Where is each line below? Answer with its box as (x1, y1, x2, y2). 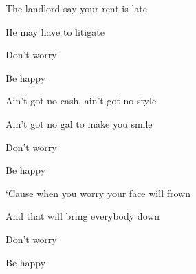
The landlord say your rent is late (6, 1, 147, 15)
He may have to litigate (6, 24, 105, 38)
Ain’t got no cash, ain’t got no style (6, 93, 157, 108)
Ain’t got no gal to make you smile (6, 116, 153, 130)
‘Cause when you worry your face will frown (6, 185, 190, 200)
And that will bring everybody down (6, 209, 160, 223)
